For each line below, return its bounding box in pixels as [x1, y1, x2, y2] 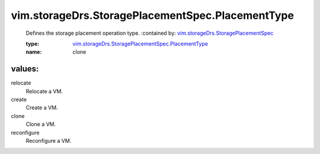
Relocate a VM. [25, 87, 63, 94]
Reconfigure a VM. [25, 137, 72, 144]
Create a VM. [25, 104, 59, 112]
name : [25, 48, 42, 55]
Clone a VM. [25, 121, 56, 128]
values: [11, 64, 39, 74]
